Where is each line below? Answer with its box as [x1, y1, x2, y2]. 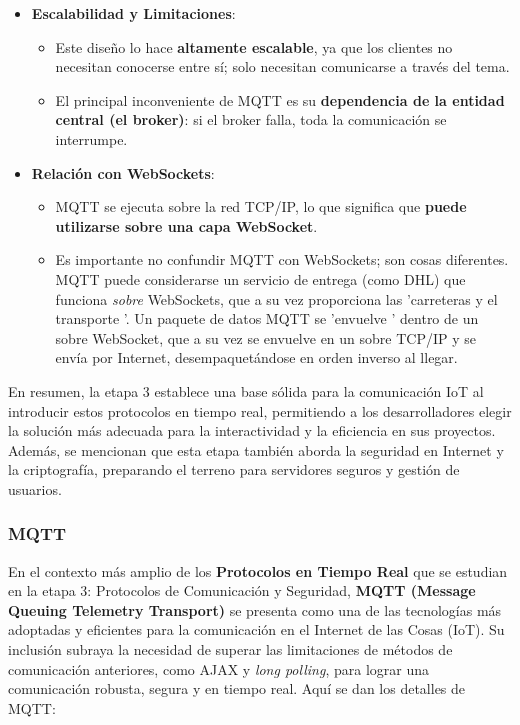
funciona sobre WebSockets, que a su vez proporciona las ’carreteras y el [55, 288, 498, 309]
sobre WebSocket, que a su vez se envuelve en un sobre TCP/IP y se [55, 327, 476, 348]
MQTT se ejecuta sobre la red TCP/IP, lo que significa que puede [55, 196, 467, 217]
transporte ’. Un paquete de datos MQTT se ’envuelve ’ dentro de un [55, 308, 479, 329]
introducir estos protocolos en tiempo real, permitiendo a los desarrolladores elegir [8, 400, 512, 421]
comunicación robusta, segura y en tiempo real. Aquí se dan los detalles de [8, 678, 466, 699]
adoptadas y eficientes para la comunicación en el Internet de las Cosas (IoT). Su [8, 619, 505, 640]
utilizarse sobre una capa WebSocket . [55, 215, 318, 236]
